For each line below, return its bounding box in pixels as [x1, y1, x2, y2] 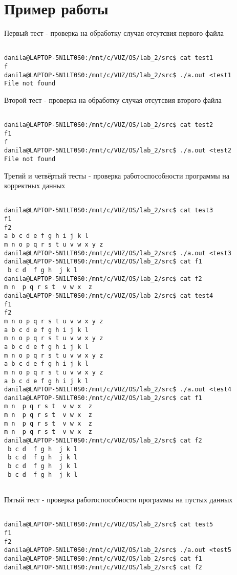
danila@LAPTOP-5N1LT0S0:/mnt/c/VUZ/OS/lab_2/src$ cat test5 [4, 521, 213, 528]
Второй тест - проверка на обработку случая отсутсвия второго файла [4, 95, 222, 105]
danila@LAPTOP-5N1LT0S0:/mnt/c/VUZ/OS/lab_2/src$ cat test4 [4, 292, 213, 299]
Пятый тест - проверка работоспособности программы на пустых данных [4, 494, 233, 505]
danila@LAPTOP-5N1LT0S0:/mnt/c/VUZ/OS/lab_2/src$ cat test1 [4, 54, 213, 62]
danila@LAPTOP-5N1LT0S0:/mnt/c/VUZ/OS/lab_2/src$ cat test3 [4, 207, 213, 214]
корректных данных [4, 180, 66, 191]
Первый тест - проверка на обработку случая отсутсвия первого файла [4, 28, 224, 38]
